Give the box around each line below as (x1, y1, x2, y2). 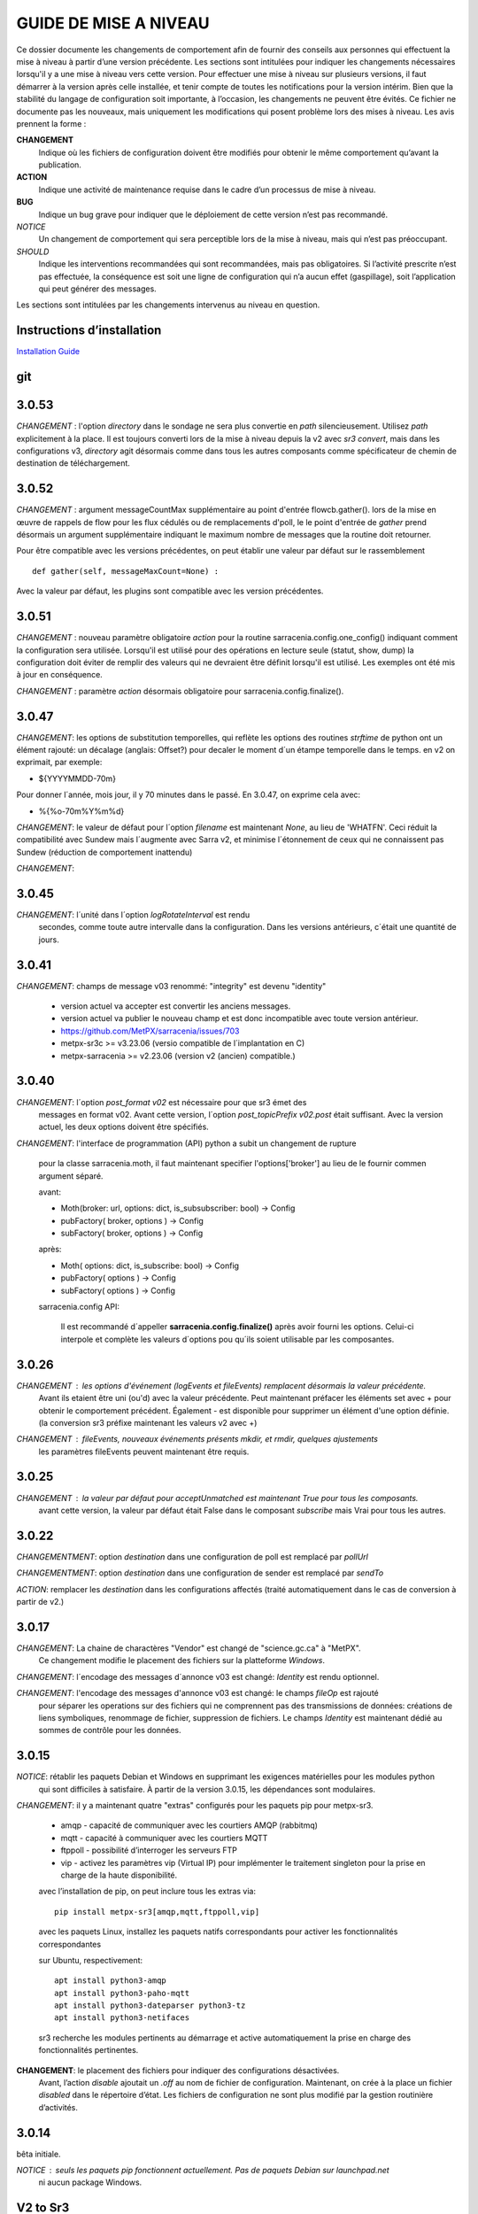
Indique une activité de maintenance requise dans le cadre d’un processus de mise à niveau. (38, 184, 376, 195)
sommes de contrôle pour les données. (38, 1725, 181, 1736)
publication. (38, 159, 81, 170)
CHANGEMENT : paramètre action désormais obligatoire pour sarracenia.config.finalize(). (16, 685, 344, 696)
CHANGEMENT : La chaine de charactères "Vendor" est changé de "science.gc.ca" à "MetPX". (16, 1643, 362, 1653)
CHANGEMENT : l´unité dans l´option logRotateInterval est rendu (16, 910, 251, 920)
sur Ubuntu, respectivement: (38, 1955, 143, 1965)
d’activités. (38, 2102, 79, 2112)
